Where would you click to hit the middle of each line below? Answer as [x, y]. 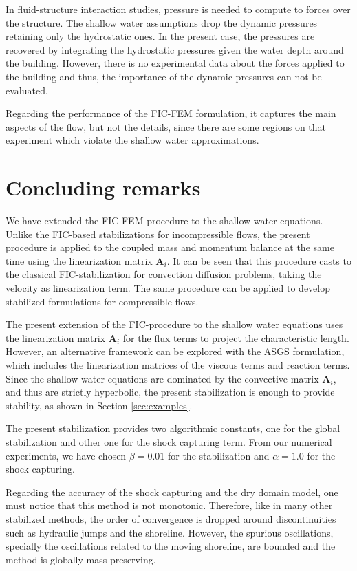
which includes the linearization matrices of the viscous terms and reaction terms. [178, 365]
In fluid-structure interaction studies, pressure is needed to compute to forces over [178, 9]
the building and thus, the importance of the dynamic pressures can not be [164, 76]
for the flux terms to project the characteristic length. [236, 337]
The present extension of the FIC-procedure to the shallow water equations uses [174, 324]
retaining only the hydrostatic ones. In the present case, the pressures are [160, 36]
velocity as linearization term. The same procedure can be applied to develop [168, 288]
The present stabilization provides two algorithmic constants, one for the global [173, 428]
